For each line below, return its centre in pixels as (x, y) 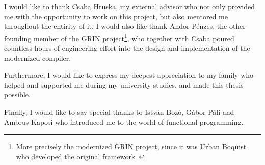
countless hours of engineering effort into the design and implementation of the (127, 48)
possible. (17, 95)
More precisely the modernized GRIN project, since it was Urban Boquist (131, 146)
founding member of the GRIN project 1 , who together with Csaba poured (119, 37)
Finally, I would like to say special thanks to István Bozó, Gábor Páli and (119, 112)
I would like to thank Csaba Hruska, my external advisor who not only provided (129, 6)
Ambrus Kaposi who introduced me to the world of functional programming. (124, 122)
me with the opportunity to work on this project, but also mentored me (116, 16)
